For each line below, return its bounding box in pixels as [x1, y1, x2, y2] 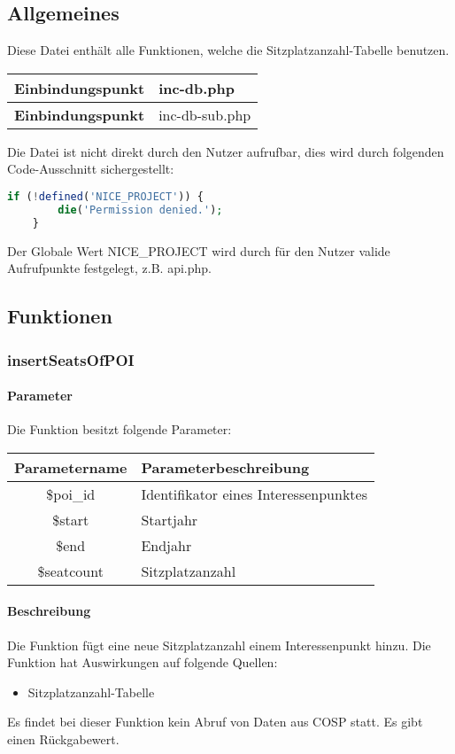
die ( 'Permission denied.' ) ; [58, 203, 223, 216]
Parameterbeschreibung [141, 456, 310, 478]
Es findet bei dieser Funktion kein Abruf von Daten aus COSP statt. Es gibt [7, 712, 423, 731]
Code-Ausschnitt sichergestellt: [7, 159, 174, 178]
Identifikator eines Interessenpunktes [141, 483, 367, 504]
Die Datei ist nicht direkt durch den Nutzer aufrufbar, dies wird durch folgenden [7, 142, 444, 160]
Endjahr [141, 534, 192, 556]
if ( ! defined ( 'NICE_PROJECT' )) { [7, 190, 204, 203]
